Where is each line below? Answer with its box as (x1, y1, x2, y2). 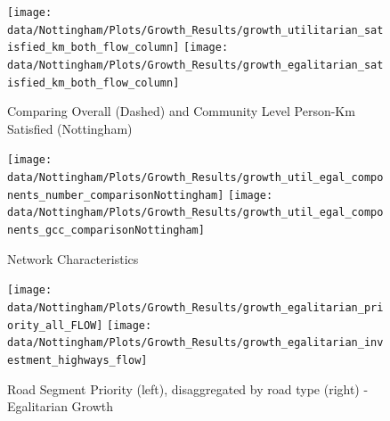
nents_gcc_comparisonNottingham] (7, 224, 205, 237)
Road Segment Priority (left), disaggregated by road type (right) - (7, 379, 369, 398)
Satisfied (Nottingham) (7, 119, 133, 137)
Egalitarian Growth (7, 397, 114, 416)
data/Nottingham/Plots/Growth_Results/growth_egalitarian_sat (7, 58, 384, 71)
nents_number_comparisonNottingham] (7, 188, 224, 202)
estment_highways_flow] (7, 353, 148, 367)
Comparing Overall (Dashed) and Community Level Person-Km (7, 102, 355, 120)
